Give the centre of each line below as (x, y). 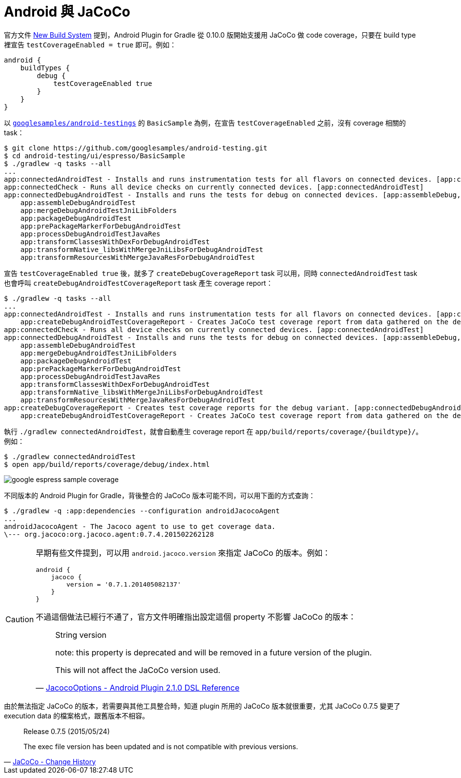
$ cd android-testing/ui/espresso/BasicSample (94, 156)
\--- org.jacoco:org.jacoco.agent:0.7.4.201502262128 (109, 534)
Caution (20, 620)
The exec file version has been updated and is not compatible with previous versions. (161, 746)
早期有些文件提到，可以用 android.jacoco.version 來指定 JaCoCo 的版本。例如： (183, 553)
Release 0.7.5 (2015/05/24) (67, 731)
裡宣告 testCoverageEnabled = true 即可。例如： (90, 44)
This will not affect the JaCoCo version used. (138, 670)
